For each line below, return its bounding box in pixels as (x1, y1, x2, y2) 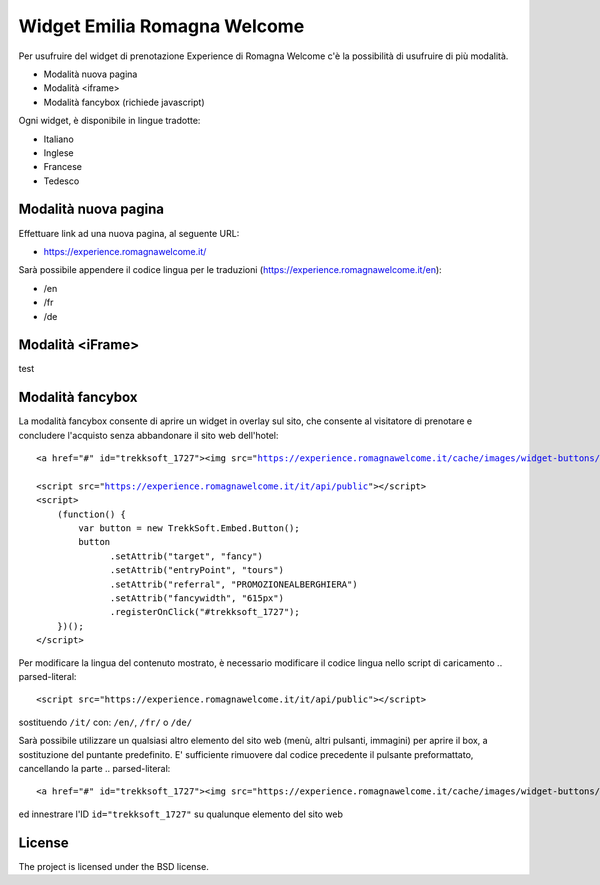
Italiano (43, 133, 74, 145)
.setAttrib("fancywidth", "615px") (110, 593, 285, 604)
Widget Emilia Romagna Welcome (18, 15, 305, 37)
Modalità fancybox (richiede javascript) (43, 96, 205, 108)
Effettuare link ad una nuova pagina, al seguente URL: (18, 227, 240, 239)
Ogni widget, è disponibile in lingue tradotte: (18, 115, 201, 127)
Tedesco (43, 175, 80, 187)
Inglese (43, 146, 74, 159)
